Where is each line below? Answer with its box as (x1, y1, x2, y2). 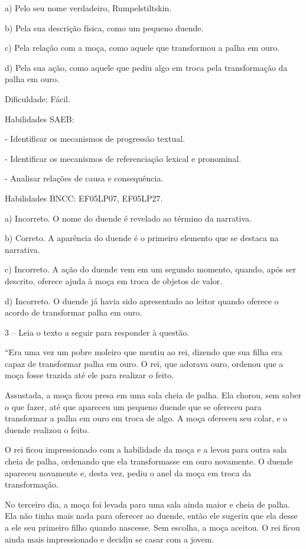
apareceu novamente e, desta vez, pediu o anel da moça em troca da (5, 466, 251, 479)
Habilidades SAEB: (5, 112, 74, 125)
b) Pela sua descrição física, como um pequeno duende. (5, 21, 204, 34)
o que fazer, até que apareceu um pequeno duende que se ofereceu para (5, 400, 262, 412)
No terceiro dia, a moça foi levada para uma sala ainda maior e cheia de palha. (5, 498, 290, 510)
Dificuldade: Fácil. (5, 92, 70, 105)
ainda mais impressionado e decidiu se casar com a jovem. (5, 532, 214, 545)
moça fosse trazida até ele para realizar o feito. (5, 369, 174, 381)
